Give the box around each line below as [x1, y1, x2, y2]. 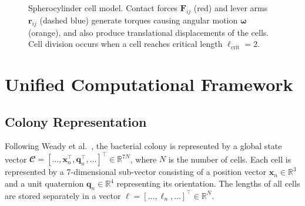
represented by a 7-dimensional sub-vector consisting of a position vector [5, 166, 267, 178]
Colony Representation [5, 112, 147, 130]
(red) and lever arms [193, 2, 268, 13]
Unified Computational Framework [5, 72, 293, 96]
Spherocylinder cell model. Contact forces [28, 2, 178, 13]
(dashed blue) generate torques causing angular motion [39, 13, 238, 26]
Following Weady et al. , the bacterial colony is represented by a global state [5, 140, 282, 152]
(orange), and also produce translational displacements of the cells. [28, 26, 269, 38]
